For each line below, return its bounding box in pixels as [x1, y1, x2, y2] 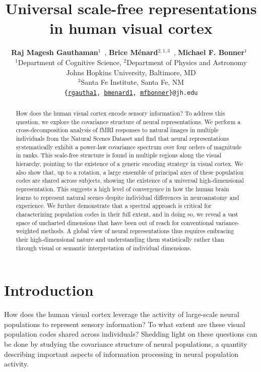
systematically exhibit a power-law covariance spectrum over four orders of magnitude [16, 142, 242, 151]
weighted [16, 227, 39, 235]
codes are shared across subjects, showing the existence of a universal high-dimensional [16, 176, 244, 185]
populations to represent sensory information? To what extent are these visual [4, 318, 245, 329]
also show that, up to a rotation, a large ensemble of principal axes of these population [16, 168, 244, 176]
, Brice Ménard [104, 47, 158, 58]
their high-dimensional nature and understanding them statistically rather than [16, 235, 224, 243]
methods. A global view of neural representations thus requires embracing [41, 227, 234, 235]
